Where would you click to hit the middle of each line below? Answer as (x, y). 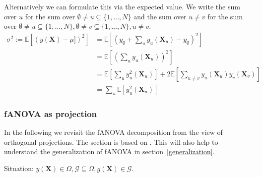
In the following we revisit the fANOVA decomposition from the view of (113, 132)
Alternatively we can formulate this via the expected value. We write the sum (122, 6)
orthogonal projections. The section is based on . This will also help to (111, 142)
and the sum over (160, 16)
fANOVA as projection (50, 113)
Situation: (19, 168)
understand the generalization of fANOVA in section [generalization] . (109, 151)
